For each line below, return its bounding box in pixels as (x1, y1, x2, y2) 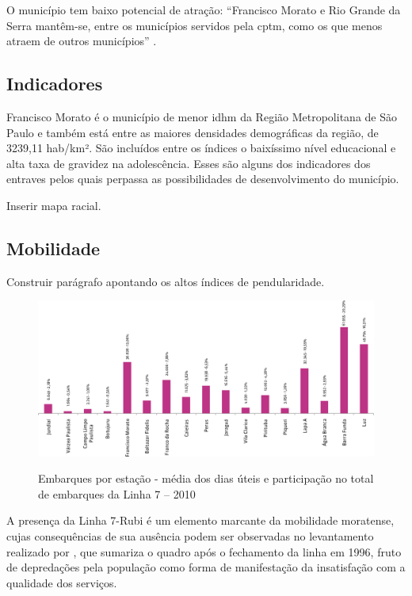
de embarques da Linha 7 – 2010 (38, 485, 196, 502)
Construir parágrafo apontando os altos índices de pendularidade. (6, 273, 325, 289)
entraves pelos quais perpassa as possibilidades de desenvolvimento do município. (6, 170, 399, 187)
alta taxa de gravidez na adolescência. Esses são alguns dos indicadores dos (6, 155, 371, 171)
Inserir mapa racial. (6, 197, 101, 213)
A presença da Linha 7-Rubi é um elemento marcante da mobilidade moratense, (6, 512, 395, 529)
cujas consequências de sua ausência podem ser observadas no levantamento (6, 527, 374, 544)
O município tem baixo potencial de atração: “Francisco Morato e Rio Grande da (6, 2, 401, 17)
